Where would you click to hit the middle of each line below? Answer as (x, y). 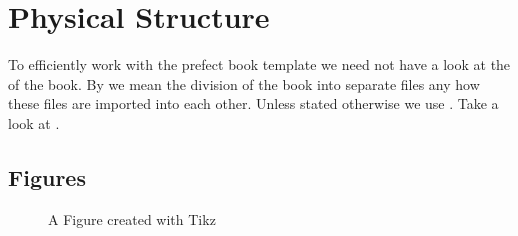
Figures (47, 176)
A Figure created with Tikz (132, 218)
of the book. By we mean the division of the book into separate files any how (244, 83)
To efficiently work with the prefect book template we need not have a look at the (259, 64)
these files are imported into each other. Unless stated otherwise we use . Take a (253, 103)
